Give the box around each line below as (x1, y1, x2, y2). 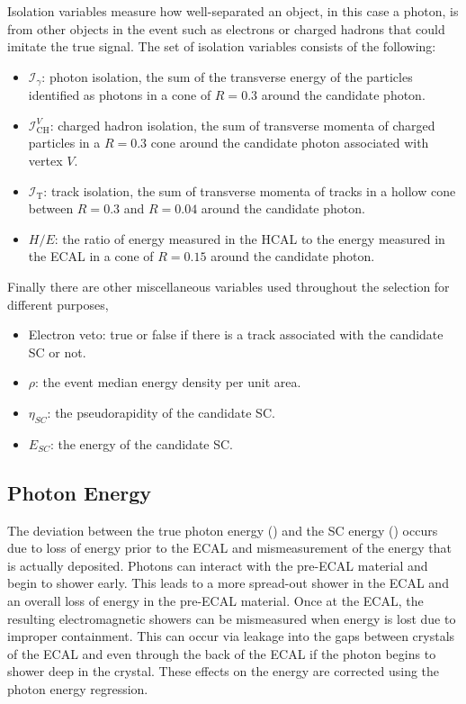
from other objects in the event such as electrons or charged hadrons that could (7, 19, 445, 38)
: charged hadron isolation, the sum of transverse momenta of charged (49, 115, 435, 134)
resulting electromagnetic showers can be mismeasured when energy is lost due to (7, 609, 456, 627)
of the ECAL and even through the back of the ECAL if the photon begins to (7, 644, 436, 663)
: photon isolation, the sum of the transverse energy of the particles (41, 67, 413, 86)
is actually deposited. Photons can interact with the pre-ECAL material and (7, 555, 428, 574)
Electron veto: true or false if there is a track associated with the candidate (28, 325, 444, 344)
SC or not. (28, 342, 86, 361)
